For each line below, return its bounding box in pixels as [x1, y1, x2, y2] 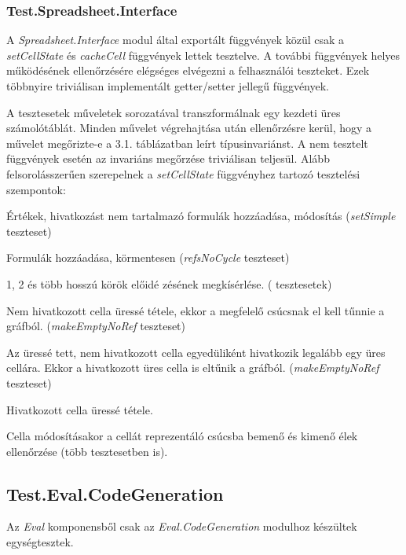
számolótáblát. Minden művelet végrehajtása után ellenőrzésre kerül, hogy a [6, 119, 372, 136]
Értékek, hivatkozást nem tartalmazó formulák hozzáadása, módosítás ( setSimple [6, 208, 396, 224]
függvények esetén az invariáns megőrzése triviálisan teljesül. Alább [6, 150, 330, 167]
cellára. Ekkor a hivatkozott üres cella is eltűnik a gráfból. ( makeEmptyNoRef [6, 359, 379, 376]
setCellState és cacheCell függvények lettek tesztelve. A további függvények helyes [6, 46, 401, 63]
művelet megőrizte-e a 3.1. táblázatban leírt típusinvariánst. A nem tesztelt [6, 134, 368, 151]
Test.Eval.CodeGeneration [6, 481, 224, 505]
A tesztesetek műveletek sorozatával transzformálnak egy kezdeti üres [6, 104, 341, 120]
